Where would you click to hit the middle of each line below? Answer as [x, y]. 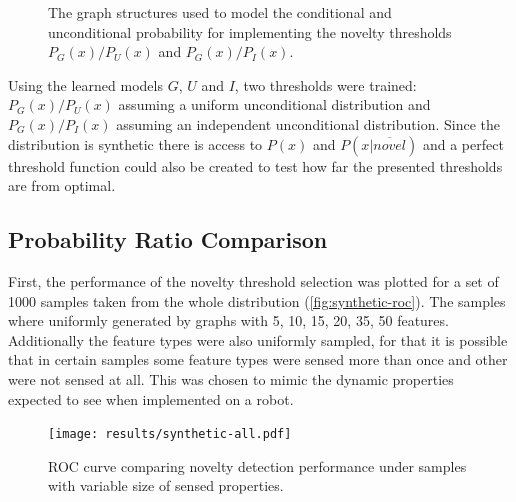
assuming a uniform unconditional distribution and [274, 104]
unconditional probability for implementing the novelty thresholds [250, 31]
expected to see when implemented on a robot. [151, 398]
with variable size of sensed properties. [166, 485]
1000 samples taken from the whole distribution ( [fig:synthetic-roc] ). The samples [257, 300]
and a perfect [463, 143]
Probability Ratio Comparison [168, 239]
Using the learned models [85, 84]
